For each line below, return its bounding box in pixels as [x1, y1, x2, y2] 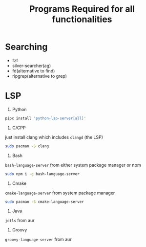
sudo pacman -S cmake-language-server [5, 199, 84, 204]
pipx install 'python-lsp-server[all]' [5, 116, 86, 121]
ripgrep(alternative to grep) [12, 73, 67, 79]
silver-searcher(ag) [12, 63, 51, 68]
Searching [5, 42, 48, 52]
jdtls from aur [5, 218, 35, 224]
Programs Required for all [29, 3, 135, 15]
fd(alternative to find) [12, 67, 55, 74]
